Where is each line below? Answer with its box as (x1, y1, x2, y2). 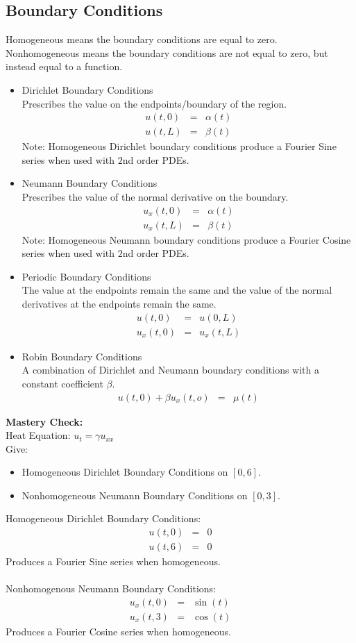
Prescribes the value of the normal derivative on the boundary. (22, 190, 289, 204)
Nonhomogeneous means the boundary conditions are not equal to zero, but (6, 45, 328, 60)
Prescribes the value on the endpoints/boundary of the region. (22, 96, 287, 110)
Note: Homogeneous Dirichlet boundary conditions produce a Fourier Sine (22, 139, 337, 153)
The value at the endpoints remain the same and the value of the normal (22, 283, 332, 297)
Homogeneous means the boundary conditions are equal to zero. (6, 32, 278, 47)
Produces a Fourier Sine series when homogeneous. (6, 554, 221, 569)
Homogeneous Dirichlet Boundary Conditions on (22, 465, 228, 479)
